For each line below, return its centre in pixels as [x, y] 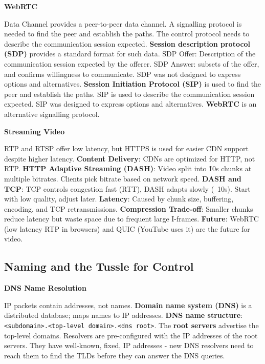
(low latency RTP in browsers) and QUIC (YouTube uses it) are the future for [127, 228]
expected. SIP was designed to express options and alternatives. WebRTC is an [130, 104]
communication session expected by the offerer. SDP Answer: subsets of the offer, [132, 63]
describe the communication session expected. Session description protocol [127, 43]
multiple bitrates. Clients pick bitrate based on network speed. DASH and [123, 178]
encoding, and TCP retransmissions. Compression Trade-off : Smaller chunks [129, 208]
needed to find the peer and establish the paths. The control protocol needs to [127, 34]
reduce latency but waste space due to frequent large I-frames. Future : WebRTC [131, 219]
